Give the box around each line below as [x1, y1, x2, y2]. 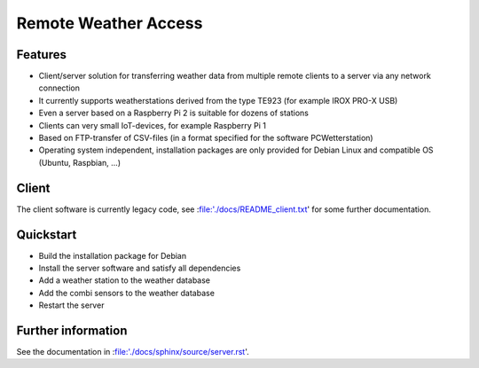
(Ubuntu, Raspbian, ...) [38, 157, 122, 168]
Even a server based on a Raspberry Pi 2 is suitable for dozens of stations [38, 107, 310, 119]
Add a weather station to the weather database [38, 275, 210, 286]
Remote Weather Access [16, 13, 203, 33]
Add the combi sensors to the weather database [38, 287, 215, 298]
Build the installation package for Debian [38, 250, 186, 261]
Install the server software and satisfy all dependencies [38, 262, 241, 273]
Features [16, 47, 67, 62]
